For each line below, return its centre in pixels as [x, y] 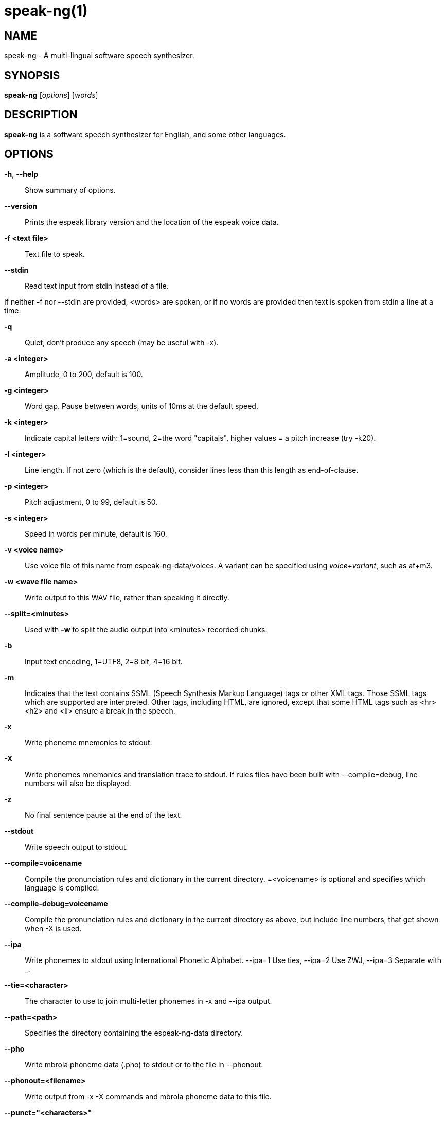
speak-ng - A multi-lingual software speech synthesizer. [99, 56]
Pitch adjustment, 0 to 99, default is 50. [91, 502]
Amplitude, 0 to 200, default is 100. [84, 374]
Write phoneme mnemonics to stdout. [88, 742]
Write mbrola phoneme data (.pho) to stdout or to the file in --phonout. [144, 1064]
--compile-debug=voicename [56, 903]
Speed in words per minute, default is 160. [96, 533]
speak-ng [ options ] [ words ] [51, 95]
